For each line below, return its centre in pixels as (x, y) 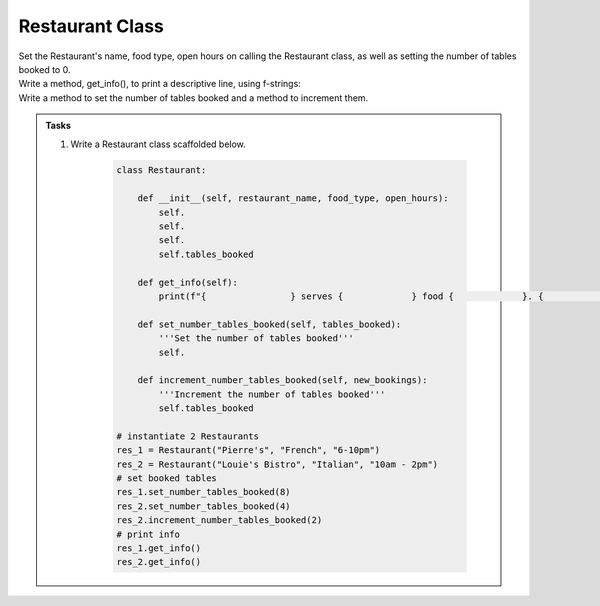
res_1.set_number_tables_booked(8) (203, 492)
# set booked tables (166, 478)
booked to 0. (44, 69)
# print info (148, 534)
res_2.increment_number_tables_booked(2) (219, 520)
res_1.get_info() (159, 548)
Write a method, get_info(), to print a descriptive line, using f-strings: (160, 84)
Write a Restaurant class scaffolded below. (158, 144)
